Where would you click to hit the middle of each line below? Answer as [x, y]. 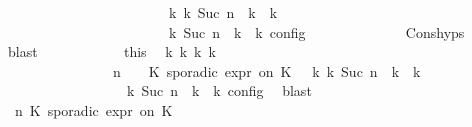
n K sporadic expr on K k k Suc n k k [266, 70]
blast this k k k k [111, 51]
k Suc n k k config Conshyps [316, 31]
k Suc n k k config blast [219, 90]
